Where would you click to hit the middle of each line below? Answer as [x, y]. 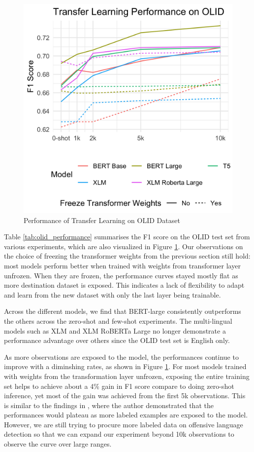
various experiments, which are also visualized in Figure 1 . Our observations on [124, 246]
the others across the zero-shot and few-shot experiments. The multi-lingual [118, 320]
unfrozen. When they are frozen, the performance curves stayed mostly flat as [121, 275]
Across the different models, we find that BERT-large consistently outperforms [123, 311]
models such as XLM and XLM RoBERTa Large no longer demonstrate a [115, 330]
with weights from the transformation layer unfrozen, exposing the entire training [127, 376]
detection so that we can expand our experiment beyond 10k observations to [119, 434]
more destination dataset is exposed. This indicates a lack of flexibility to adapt [124, 285]
